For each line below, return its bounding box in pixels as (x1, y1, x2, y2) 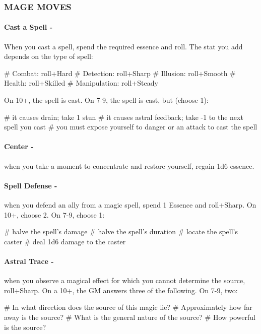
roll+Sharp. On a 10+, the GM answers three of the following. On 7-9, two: (4, 285, 238, 295)
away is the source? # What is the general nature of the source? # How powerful (4, 311, 255, 322)
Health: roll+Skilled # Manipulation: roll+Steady (4, 78, 158, 88)
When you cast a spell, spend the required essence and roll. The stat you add (4, 41, 243, 51)
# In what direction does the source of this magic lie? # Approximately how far (4, 302, 252, 312)
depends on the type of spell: (4, 51, 93, 61)
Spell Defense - (4, 180, 57, 190)
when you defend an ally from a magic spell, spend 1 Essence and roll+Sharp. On (4, 199, 256, 210)
